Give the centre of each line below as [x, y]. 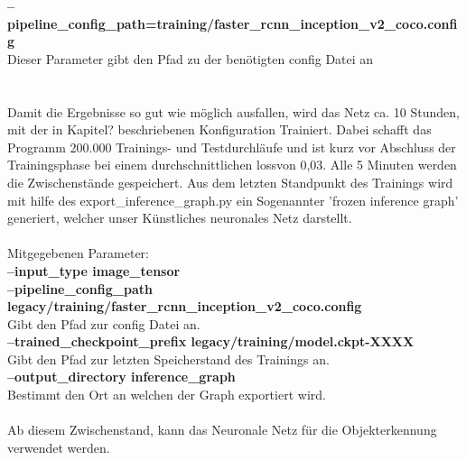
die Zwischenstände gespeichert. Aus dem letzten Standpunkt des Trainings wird [230, 182]
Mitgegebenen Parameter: [78, 253]
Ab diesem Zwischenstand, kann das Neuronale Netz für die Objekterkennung [222, 430]
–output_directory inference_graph [121, 377]
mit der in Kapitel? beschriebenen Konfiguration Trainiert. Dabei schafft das [219, 129]
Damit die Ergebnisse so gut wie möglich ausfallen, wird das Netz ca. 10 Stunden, [233, 111]
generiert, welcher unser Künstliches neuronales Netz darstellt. [180, 218]
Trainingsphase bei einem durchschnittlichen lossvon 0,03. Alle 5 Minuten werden [232, 165]
